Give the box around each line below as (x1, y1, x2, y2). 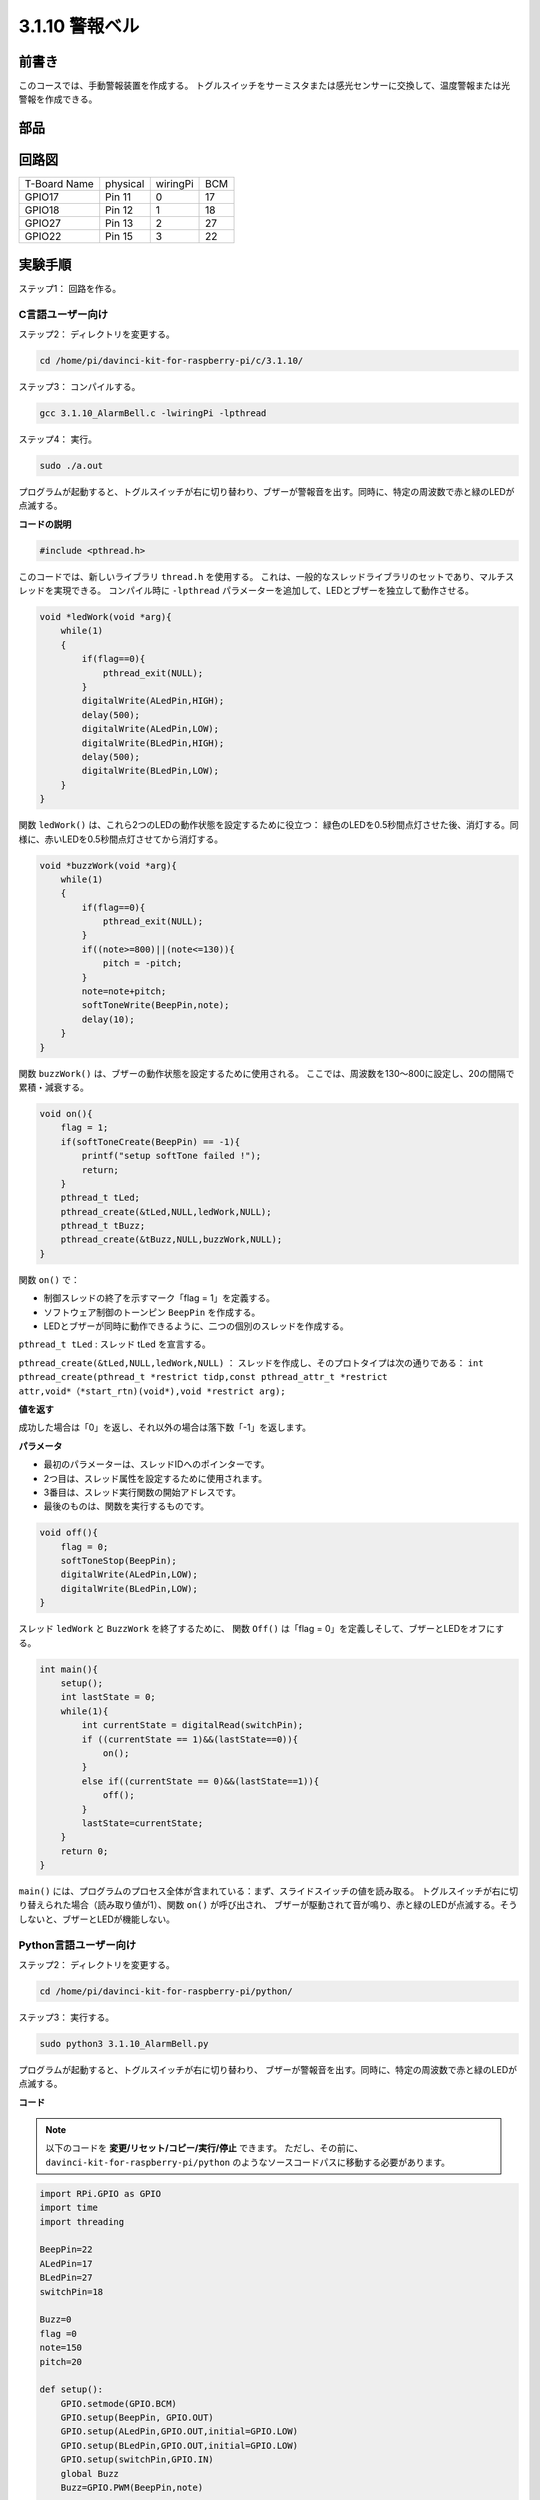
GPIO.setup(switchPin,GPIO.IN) (60, 2454, 214, 2465)
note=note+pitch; (81, 986, 167, 997)
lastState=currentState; (81, 1817, 204, 1829)
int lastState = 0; (60, 1691, 157, 1703)
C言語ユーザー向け (18, 307, 109, 321)
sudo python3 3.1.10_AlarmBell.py (39, 2038, 209, 2049)
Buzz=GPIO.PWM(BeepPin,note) (60, 2482, 204, 2494)
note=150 (39, 2342, 83, 2354)
